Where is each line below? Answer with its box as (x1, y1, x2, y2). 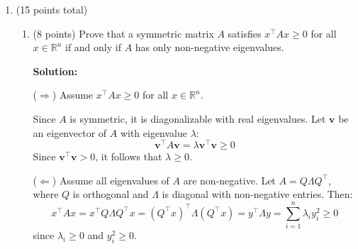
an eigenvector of (33, 125, 107, 140)
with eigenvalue (120, 125, 188, 140)
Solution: (33, 63, 78, 78)
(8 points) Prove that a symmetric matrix (33, 26, 214, 40)
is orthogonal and (72, 187, 149, 201)
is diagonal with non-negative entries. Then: (162, 187, 353, 201)
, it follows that (95, 149, 162, 164)
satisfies (228, 26, 262, 40)
